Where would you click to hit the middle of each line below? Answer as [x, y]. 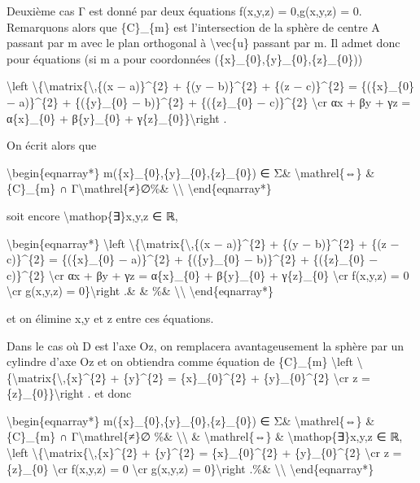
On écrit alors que [52, 145]
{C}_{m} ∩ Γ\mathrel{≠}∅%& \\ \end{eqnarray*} [139, 188]
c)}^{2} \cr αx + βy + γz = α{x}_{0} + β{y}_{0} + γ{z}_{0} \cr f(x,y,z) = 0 [208, 274]
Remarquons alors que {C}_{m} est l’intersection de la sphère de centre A [193, 26]
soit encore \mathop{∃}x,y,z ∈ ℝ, [92, 215]
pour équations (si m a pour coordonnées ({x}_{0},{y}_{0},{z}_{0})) [185, 58]
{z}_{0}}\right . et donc [69, 393]
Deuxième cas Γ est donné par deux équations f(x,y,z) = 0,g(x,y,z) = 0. [184, 11]
